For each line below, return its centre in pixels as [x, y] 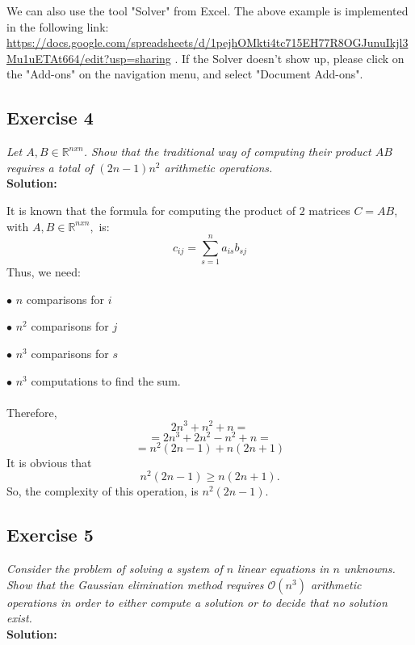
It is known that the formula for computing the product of [151, 210]
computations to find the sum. [106, 380]
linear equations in [283, 569]
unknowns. [369, 569]
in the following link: [58, 26]
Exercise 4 [50, 118]
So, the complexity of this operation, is [103, 491]
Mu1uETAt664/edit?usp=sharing [89, 58]
